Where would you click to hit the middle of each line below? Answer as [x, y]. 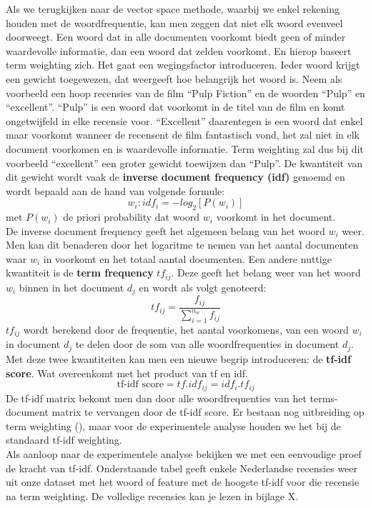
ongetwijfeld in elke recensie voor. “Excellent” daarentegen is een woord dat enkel [184, 120]
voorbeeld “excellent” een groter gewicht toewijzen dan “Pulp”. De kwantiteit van [184, 163]
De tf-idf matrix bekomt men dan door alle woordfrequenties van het [156, 398]
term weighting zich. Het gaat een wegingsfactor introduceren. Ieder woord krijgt [183, 65]
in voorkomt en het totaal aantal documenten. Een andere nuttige [187, 258]
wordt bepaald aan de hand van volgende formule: [115, 190]
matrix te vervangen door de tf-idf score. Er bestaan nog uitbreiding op [208, 412]
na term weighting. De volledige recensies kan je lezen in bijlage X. [152, 495]
